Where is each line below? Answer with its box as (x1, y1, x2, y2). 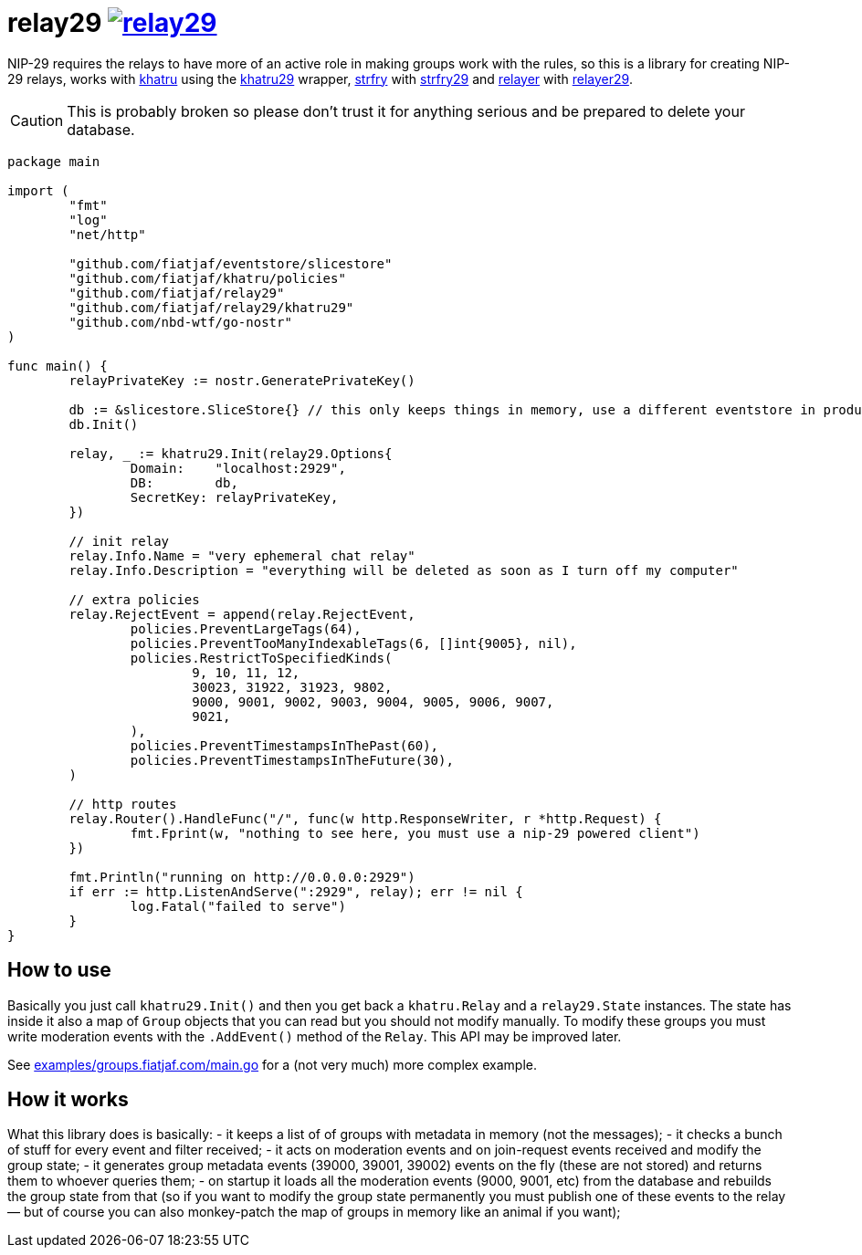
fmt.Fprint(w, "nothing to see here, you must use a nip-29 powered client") (130, 825, 700, 841)
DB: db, (130, 475, 238, 490)
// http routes (68, 796, 177, 811)
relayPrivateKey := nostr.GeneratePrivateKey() (68, 372, 415, 388)
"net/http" (68, 226, 146, 242)
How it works (7, 1088, 129, 1112)
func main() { (7, 358, 108, 373)
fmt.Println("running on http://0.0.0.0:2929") (68, 869, 415, 884)
